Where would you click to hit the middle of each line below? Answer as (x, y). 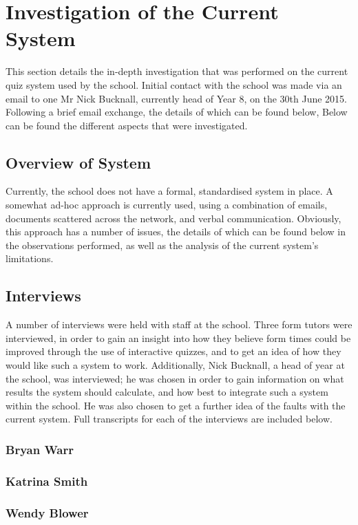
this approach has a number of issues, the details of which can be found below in (176, 232)
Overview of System (78, 162)
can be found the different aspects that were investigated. (127, 125)
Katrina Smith (47, 481)
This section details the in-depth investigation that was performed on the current (177, 71)
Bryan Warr (40, 449)
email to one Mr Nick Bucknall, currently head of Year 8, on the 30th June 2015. (176, 98)
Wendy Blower (47, 512)
